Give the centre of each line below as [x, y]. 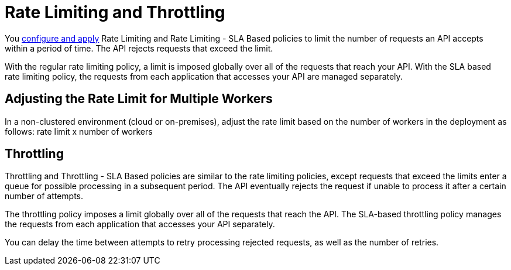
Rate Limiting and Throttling [115, 12]
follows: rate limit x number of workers [79, 131]
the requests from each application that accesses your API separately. [140, 224]
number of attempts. [44, 196]
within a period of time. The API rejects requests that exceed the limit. [139, 48]
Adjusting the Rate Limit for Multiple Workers [139, 99]
